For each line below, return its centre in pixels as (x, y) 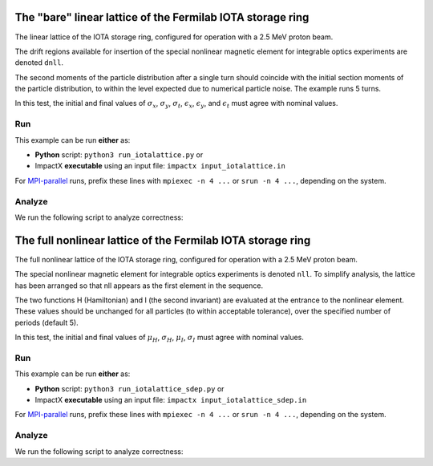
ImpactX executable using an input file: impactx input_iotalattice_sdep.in (171, 400)
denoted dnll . (39, 63)
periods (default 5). (47, 322)
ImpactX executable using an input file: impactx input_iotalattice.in (160, 166)
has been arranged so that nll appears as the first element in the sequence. (139, 286)
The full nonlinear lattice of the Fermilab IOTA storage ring (163, 240)
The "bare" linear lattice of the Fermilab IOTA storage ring (162, 17)
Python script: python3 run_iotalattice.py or (119, 155)
